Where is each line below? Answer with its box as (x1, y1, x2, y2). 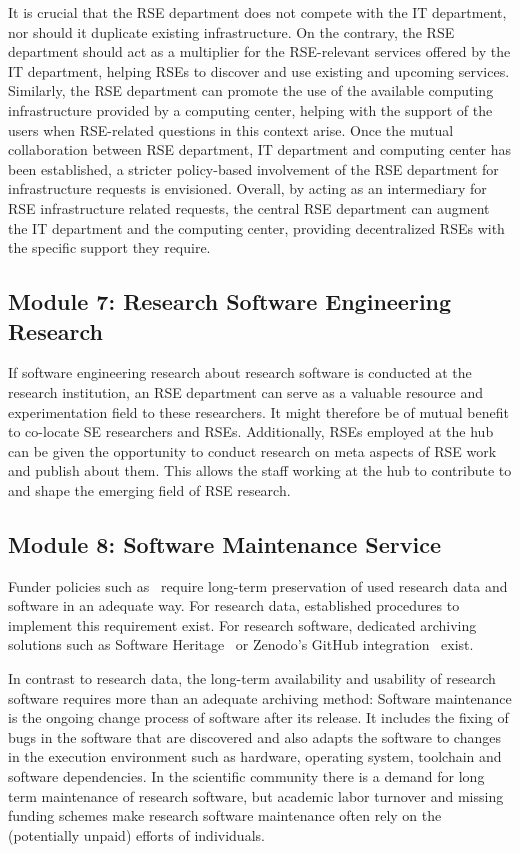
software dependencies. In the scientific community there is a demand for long (8, 766, 485, 787)
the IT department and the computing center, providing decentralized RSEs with (8, 217, 505, 238)
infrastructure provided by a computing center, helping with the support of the (8, 99, 493, 120)
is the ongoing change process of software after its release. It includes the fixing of (8, 707, 509, 728)
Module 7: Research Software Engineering (8, 286, 452, 317)
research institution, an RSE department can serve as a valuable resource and (8, 381, 484, 402)
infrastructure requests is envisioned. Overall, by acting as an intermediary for (8, 178, 487, 199)
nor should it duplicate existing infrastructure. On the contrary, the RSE (8, 21, 455, 42)
